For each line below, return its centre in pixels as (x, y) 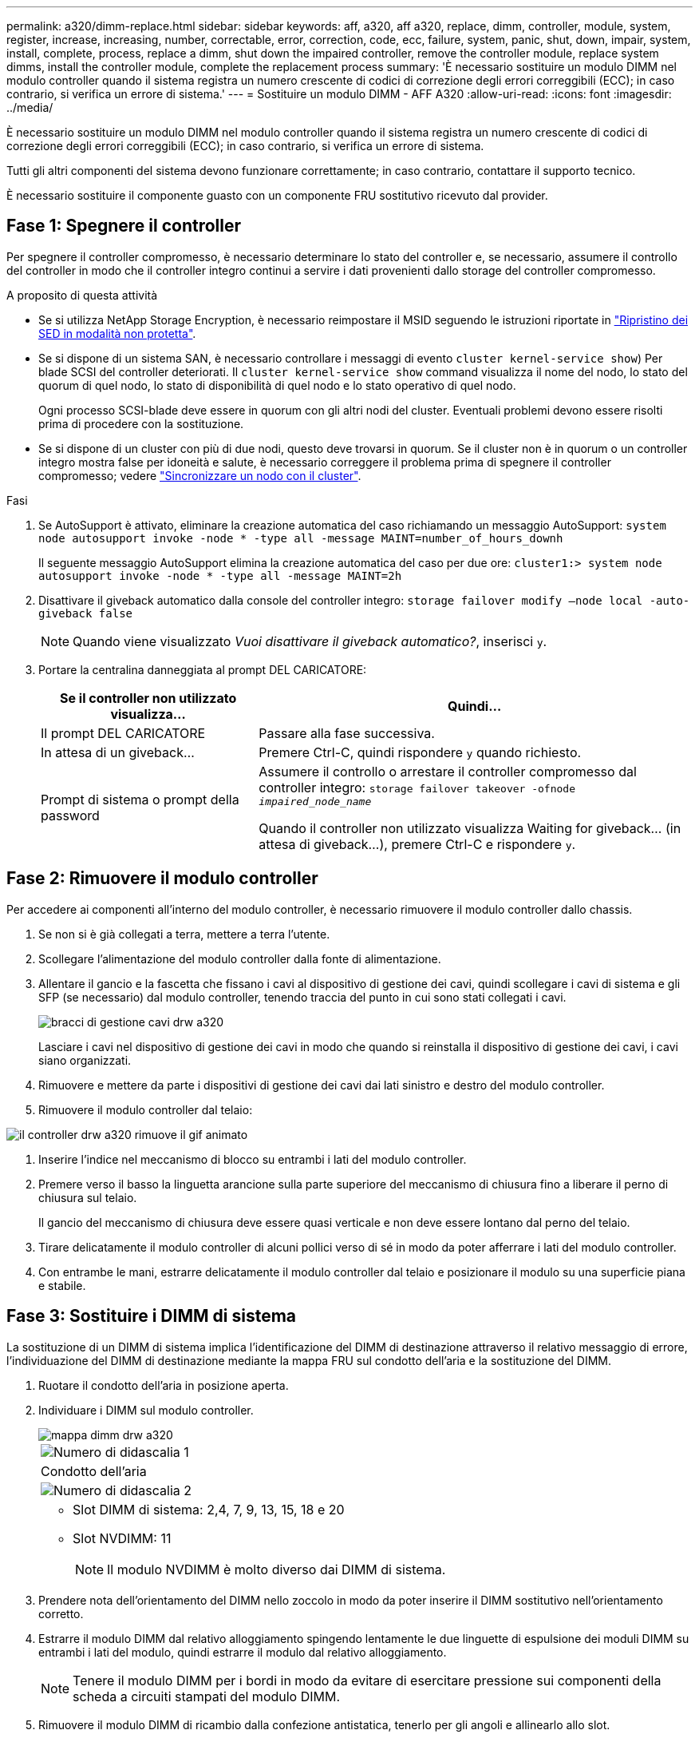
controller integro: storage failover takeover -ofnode (417, 787)
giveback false (86, 613)
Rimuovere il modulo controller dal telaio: (146, 1109)
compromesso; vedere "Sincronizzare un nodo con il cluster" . (200, 475)
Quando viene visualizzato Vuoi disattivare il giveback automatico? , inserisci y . (310, 641)
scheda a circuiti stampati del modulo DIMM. (207, 1696)
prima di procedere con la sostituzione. (141, 423)
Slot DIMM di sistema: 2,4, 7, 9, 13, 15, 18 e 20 (209, 1509)
